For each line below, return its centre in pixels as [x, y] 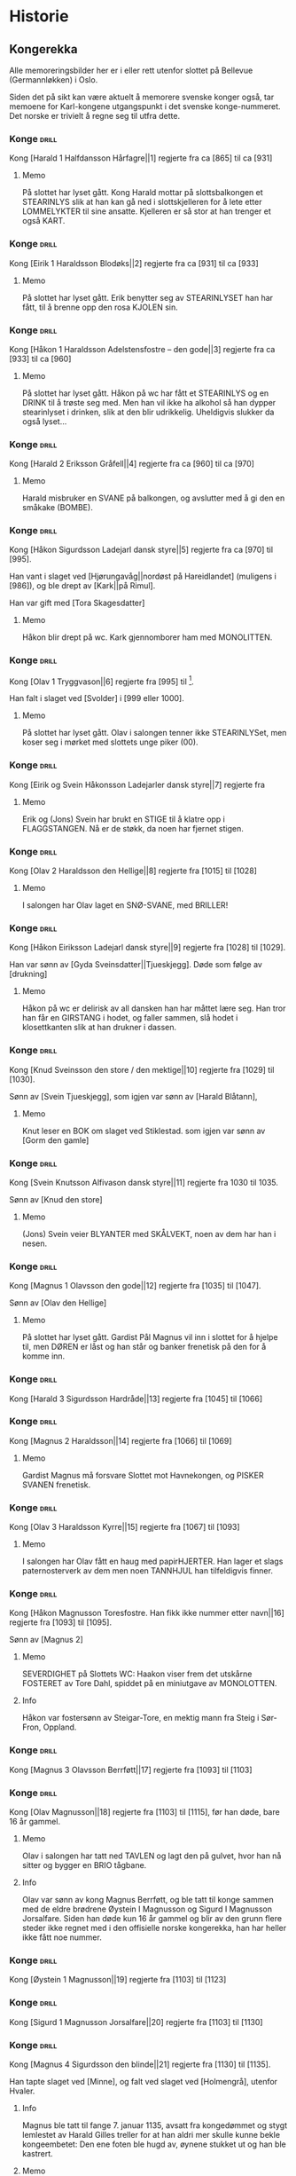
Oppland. [60, 1727]
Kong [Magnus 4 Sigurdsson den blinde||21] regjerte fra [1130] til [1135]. [140, 2064]
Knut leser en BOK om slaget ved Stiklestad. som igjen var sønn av [144, 1131]
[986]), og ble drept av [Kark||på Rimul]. [82, 586]
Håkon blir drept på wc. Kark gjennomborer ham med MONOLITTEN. [147, 637]
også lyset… [44, 421]
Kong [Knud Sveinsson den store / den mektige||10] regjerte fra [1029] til [142, 1069]
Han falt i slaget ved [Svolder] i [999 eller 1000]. [97, 698]
